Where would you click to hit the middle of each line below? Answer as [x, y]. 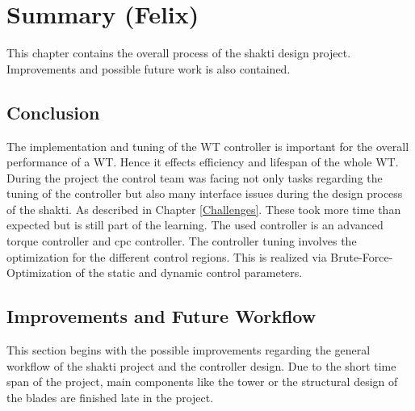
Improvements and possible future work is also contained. [149, 68]
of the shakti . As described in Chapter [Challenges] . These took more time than [204, 209]
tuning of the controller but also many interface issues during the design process [205, 193]
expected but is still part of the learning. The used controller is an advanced [195, 225]
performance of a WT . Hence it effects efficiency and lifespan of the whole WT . [203, 162]
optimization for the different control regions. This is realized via [167, 256]
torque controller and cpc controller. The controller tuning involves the [182, 241]
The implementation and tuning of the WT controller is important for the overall [208, 146]
